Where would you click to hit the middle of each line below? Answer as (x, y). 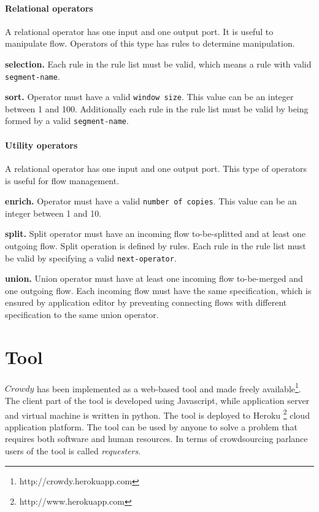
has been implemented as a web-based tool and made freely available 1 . (169, 387)
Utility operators (41, 145)
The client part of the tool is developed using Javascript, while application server (157, 400)
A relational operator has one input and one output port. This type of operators (156, 168)
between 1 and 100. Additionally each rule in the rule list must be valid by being (157, 108)
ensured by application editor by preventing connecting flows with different (146, 302)
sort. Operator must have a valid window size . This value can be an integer (149, 97)
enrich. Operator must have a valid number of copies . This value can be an (151, 201)
